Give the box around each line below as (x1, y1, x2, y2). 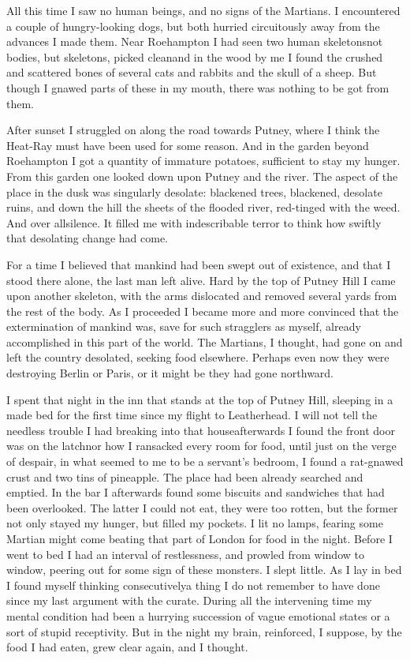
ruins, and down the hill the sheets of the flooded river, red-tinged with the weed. (6, 199, 401, 216)
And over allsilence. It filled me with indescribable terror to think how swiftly (6, 214, 382, 231)
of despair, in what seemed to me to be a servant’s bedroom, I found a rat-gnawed (6, 453, 404, 470)
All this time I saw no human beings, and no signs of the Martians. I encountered (6, 2, 401, 18)
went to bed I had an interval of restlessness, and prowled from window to (6, 546, 364, 562)
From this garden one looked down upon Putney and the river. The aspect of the (6, 167, 398, 184)
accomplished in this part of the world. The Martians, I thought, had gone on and (6, 333, 403, 350)
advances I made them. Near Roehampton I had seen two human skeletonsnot (6, 33, 383, 50)
